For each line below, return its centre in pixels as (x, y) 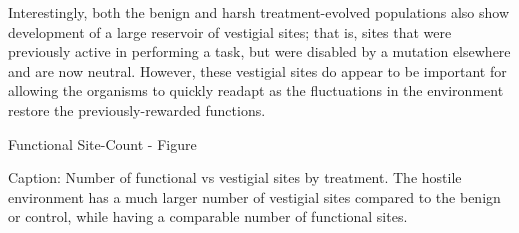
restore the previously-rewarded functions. (137, 109)
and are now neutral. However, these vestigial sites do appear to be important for (257, 70)
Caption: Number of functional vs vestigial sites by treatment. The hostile (235, 177)
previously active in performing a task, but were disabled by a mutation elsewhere (259, 51)
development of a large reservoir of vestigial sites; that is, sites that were (230, 31)
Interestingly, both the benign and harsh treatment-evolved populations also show (259, 12)
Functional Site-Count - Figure (102, 143)
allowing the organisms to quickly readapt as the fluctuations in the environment (256, 90)
